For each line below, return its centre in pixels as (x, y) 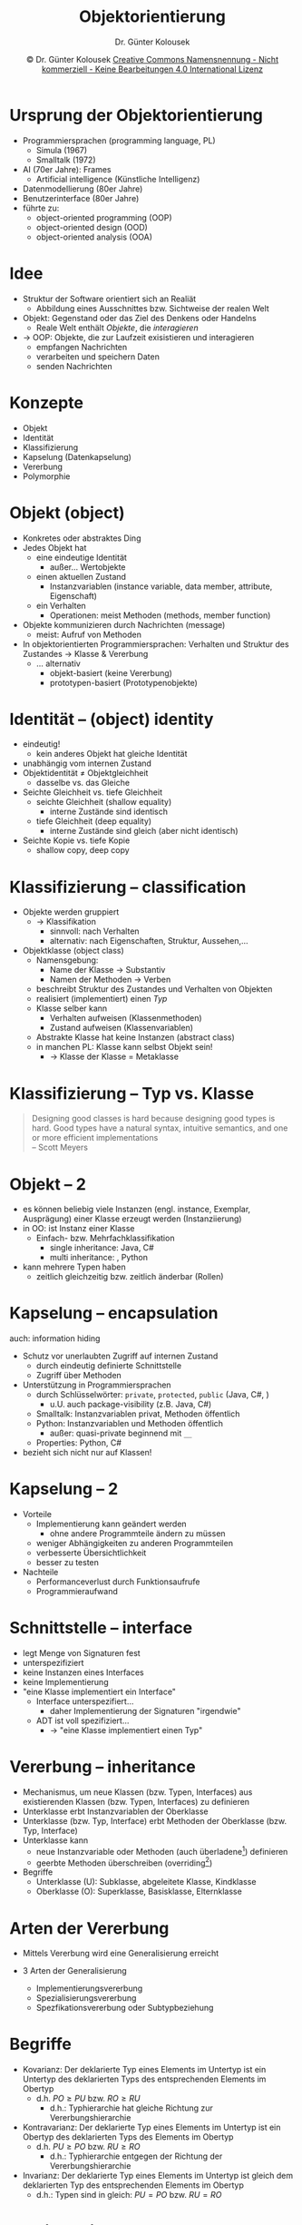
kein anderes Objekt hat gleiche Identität (112, 754)
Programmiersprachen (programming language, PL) (119, 140)
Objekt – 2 (48, 1184)
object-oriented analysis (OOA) (94, 237)
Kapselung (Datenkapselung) (77, 456)
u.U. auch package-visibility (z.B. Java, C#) (131, 1405)
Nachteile (40, 1573)
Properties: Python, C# (79, 1443)
